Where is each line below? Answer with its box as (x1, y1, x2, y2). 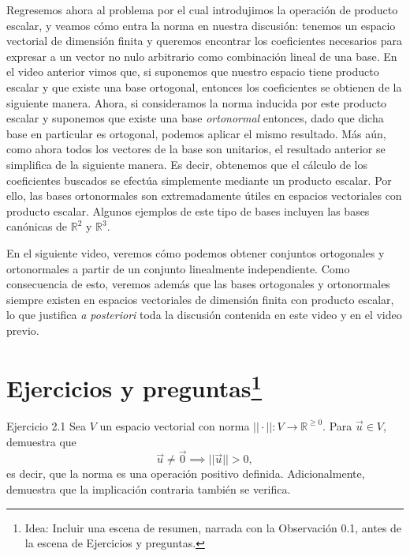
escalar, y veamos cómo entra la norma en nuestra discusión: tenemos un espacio (6, 17, 396, 33)
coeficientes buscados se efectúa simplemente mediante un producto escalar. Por (6, 171, 392, 188)
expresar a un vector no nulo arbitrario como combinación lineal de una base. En (6, 47, 397, 64)
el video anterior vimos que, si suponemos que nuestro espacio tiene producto (6, 63, 379, 80)
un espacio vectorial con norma (99, 417, 250, 434)
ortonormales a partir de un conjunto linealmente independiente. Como (6, 260, 350, 276)
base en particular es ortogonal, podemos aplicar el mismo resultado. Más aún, (6, 125, 386, 141)
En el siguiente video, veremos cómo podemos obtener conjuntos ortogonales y (6, 244, 385, 261)
